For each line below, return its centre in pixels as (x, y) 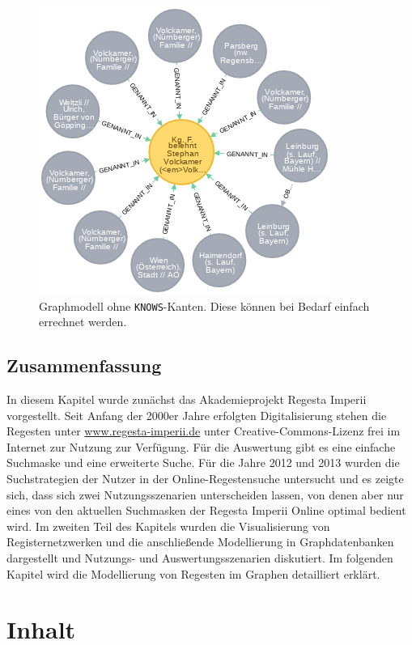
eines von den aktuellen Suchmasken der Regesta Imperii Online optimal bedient (206, 510)
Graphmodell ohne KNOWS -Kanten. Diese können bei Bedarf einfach (204, 306)
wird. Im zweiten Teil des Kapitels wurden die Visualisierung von (168, 526)
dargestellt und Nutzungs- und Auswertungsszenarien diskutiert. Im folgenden (200, 557)
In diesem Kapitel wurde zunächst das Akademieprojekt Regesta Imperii (187, 399)
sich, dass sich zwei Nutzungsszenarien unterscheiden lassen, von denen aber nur (205, 494)
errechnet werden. (83, 322)
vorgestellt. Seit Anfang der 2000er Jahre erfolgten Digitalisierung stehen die (197, 415)
